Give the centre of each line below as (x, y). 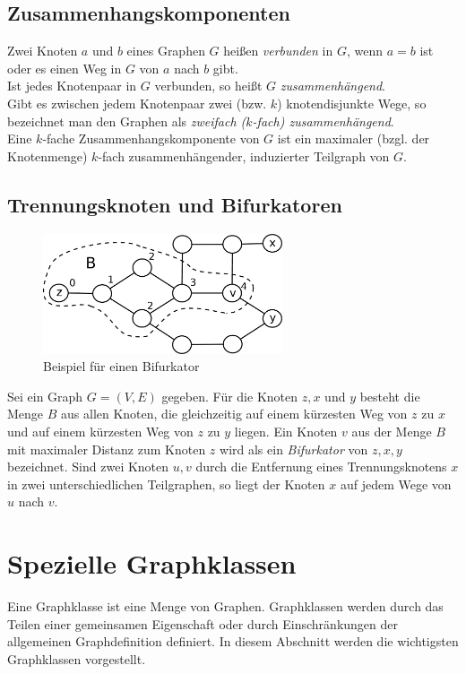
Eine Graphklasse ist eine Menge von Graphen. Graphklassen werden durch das (225, 606)
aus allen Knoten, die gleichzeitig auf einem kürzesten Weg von (234, 414)
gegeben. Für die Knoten (230, 396)
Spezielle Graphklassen (152, 563)
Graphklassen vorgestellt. (77, 658)
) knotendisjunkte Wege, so (352, 103)
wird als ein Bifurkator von (294, 449)
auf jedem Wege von (396, 484)
